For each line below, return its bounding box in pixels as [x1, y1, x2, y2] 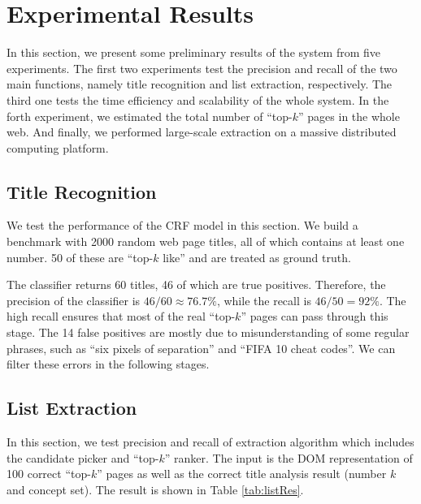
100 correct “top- [7, 465, 91, 482]
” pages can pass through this [241, 308, 388, 325]
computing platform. [7, 139, 109, 156]
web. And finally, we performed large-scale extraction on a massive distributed [7, 123, 397, 140]
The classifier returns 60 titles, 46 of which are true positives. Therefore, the [7, 276, 386, 293]
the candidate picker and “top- [7, 449, 159, 466]
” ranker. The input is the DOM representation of [164, 449, 413, 466]
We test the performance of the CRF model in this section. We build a [7, 217, 358, 234]
